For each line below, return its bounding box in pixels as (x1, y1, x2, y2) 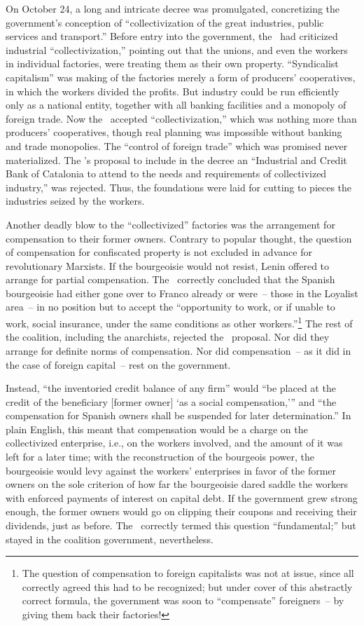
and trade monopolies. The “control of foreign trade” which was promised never (6, 138, 348, 153)
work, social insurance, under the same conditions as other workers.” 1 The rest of (6, 314, 353, 330)
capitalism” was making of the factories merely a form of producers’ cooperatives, (6, 69, 356, 84)
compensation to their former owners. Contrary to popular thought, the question (6, 231, 352, 245)
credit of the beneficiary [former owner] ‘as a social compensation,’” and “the (6, 394, 337, 409)
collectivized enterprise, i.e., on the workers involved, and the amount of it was (6, 435, 343, 450)
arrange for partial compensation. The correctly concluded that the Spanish (6, 272, 335, 287)
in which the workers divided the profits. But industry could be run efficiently (6, 83, 339, 98)
